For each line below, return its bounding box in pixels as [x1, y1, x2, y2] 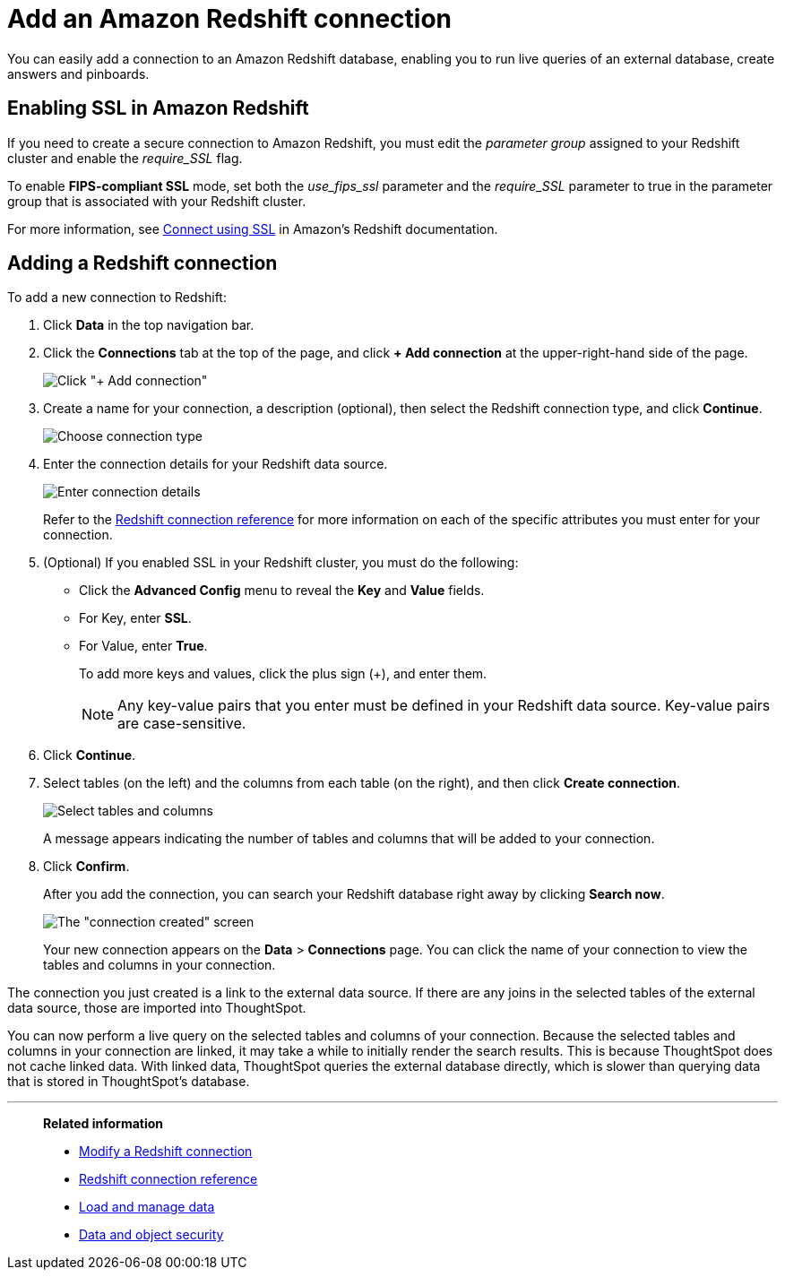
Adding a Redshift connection [7, 252, 278, 275]
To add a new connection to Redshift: [7, 289, 227, 306]
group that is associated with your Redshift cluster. [7, 193, 306, 209]
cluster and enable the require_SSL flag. [7, 150, 243, 166]
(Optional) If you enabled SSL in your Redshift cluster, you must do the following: [43, 555, 519, 571]
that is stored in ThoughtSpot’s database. [7, 1074, 250, 1090]
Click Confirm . [43, 859, 130, 875]
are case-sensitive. [117, 714, 246, 733]
